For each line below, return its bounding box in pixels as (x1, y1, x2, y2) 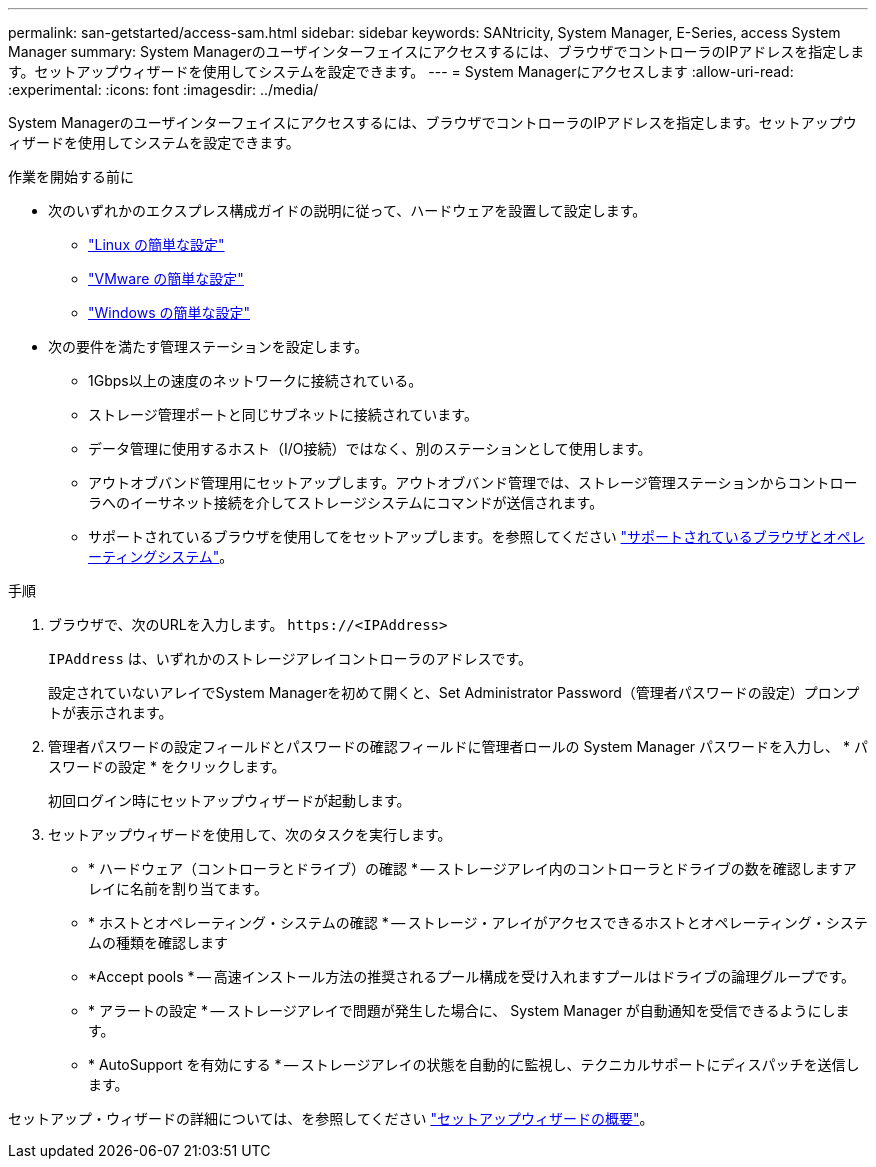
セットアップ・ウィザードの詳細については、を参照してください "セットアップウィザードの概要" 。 (8, 1110, 654, 1127)
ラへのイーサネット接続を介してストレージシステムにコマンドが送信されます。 (88, 494, 604, 511)
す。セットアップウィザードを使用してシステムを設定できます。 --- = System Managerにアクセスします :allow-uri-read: (8, 63, 794, 80)
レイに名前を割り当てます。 (88, 880, 268, 897)
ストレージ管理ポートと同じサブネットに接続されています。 (88, 406, 478, 423)
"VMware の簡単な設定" (88, 270, 244, 287)
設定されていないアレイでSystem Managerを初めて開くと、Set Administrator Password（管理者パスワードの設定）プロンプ (48, 684, 860, 701)
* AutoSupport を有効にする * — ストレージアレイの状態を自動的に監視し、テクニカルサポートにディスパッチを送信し (88, 1056, 860, 1073)
